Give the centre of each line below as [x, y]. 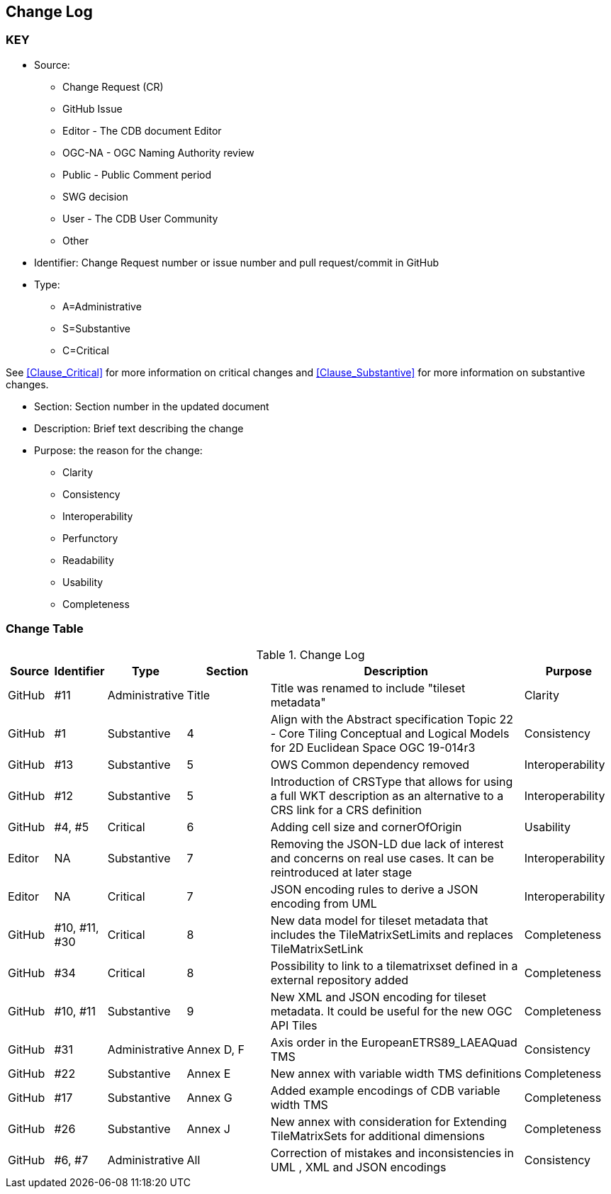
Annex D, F [216, 1049]
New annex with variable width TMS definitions [396, 1073]
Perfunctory [90, 538]
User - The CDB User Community [140, 218]
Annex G [209, 1097]
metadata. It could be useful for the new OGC [391, 1011]
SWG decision [95, 196]
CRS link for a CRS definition [346, 810]
